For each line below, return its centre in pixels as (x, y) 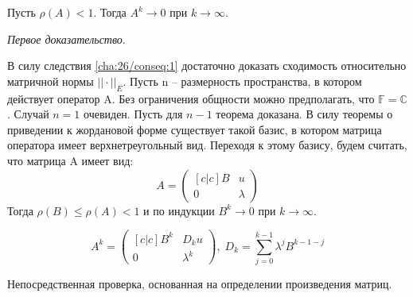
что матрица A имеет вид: (70, 160)
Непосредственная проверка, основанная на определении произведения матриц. (200, 284)
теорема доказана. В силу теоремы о (304, 114)
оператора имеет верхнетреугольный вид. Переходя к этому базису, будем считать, (207, 145)
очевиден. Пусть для (133, 114)
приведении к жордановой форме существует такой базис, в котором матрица (195, 129)
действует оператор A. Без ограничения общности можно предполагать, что (191, 98)
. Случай (28, 114)
